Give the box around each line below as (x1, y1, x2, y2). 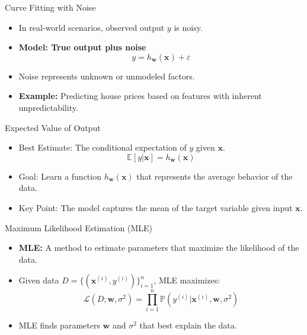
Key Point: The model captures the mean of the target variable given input (18, 201, 293, 213)
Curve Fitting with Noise (5, 1, 96, 13)
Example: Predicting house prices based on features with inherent (18, 90, 262, 102)
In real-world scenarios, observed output (18, 21, 165, 33)
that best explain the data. (139, 319, 237, 331)
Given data (18, 274, 59, 286)
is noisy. (174, 21, 203, 33)
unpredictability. (18, 101, 78, 113)
